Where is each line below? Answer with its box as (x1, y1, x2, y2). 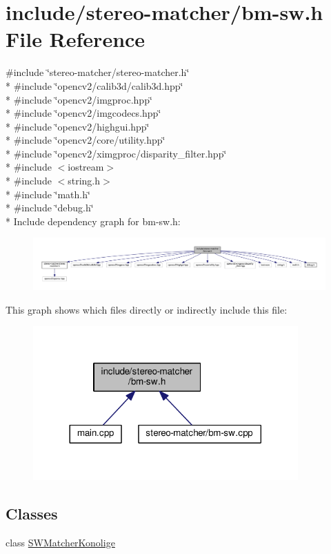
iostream (68, 160, 104, 174)
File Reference (6, 25, 146, 53)
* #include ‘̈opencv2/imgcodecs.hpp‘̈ (6, 106, 161, 120)
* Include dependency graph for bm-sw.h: (6, 213, 181, 228)
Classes (6, 503, 58, 524)
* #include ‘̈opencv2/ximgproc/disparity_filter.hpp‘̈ (6, 146, 227, 160)
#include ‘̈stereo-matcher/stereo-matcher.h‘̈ (6, 65, 190, 79)
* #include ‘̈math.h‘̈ (6, 187, 90, 201)
